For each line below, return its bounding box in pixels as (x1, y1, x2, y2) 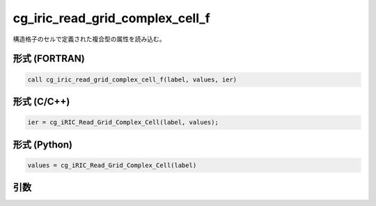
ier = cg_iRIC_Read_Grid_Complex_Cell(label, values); (27, 118, 219, 127)
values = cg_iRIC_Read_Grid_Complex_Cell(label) (27, 161, 197, 169)
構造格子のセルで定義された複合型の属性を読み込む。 (13, 35, 166, 43)
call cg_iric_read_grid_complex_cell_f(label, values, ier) (27, 75, 237, 84)
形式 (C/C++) (13, 95, 70, 107)
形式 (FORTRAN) (13, 53, 85, 65)
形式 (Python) (13, 138, 73, 150)
